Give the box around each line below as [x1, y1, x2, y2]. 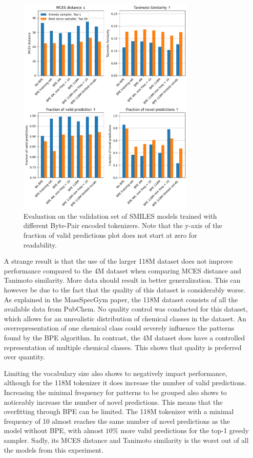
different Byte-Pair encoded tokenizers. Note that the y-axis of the [23, 220, 222, 230]
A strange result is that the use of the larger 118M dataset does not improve [4, 256, 233, 266]
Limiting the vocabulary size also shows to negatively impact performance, [4, 368, 228, 378]
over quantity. [4, 352, 45, 362]
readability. [23, 239, 57, 250]
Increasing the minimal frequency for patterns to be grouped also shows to [4, 387, 227, 397]
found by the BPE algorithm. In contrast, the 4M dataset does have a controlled [4, 333, 245, 342]
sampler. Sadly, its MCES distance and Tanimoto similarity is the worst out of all [4, 435, 249, 445]
